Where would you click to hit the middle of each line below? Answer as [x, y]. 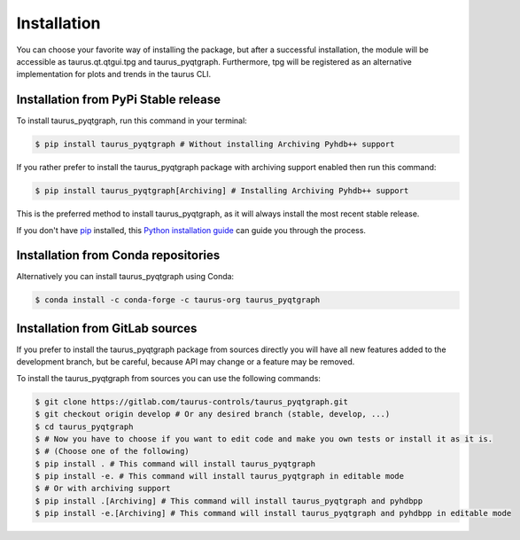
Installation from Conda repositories [118, 256]
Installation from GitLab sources [107, 328]
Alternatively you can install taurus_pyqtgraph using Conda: [125, 277]
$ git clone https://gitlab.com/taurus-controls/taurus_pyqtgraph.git [192, 402]
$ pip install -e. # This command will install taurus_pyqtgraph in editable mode [220, 476]
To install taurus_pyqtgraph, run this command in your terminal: [132, 121]
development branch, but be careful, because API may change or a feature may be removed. [186, 362]
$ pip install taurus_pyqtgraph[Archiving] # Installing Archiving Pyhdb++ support [222, 191]
